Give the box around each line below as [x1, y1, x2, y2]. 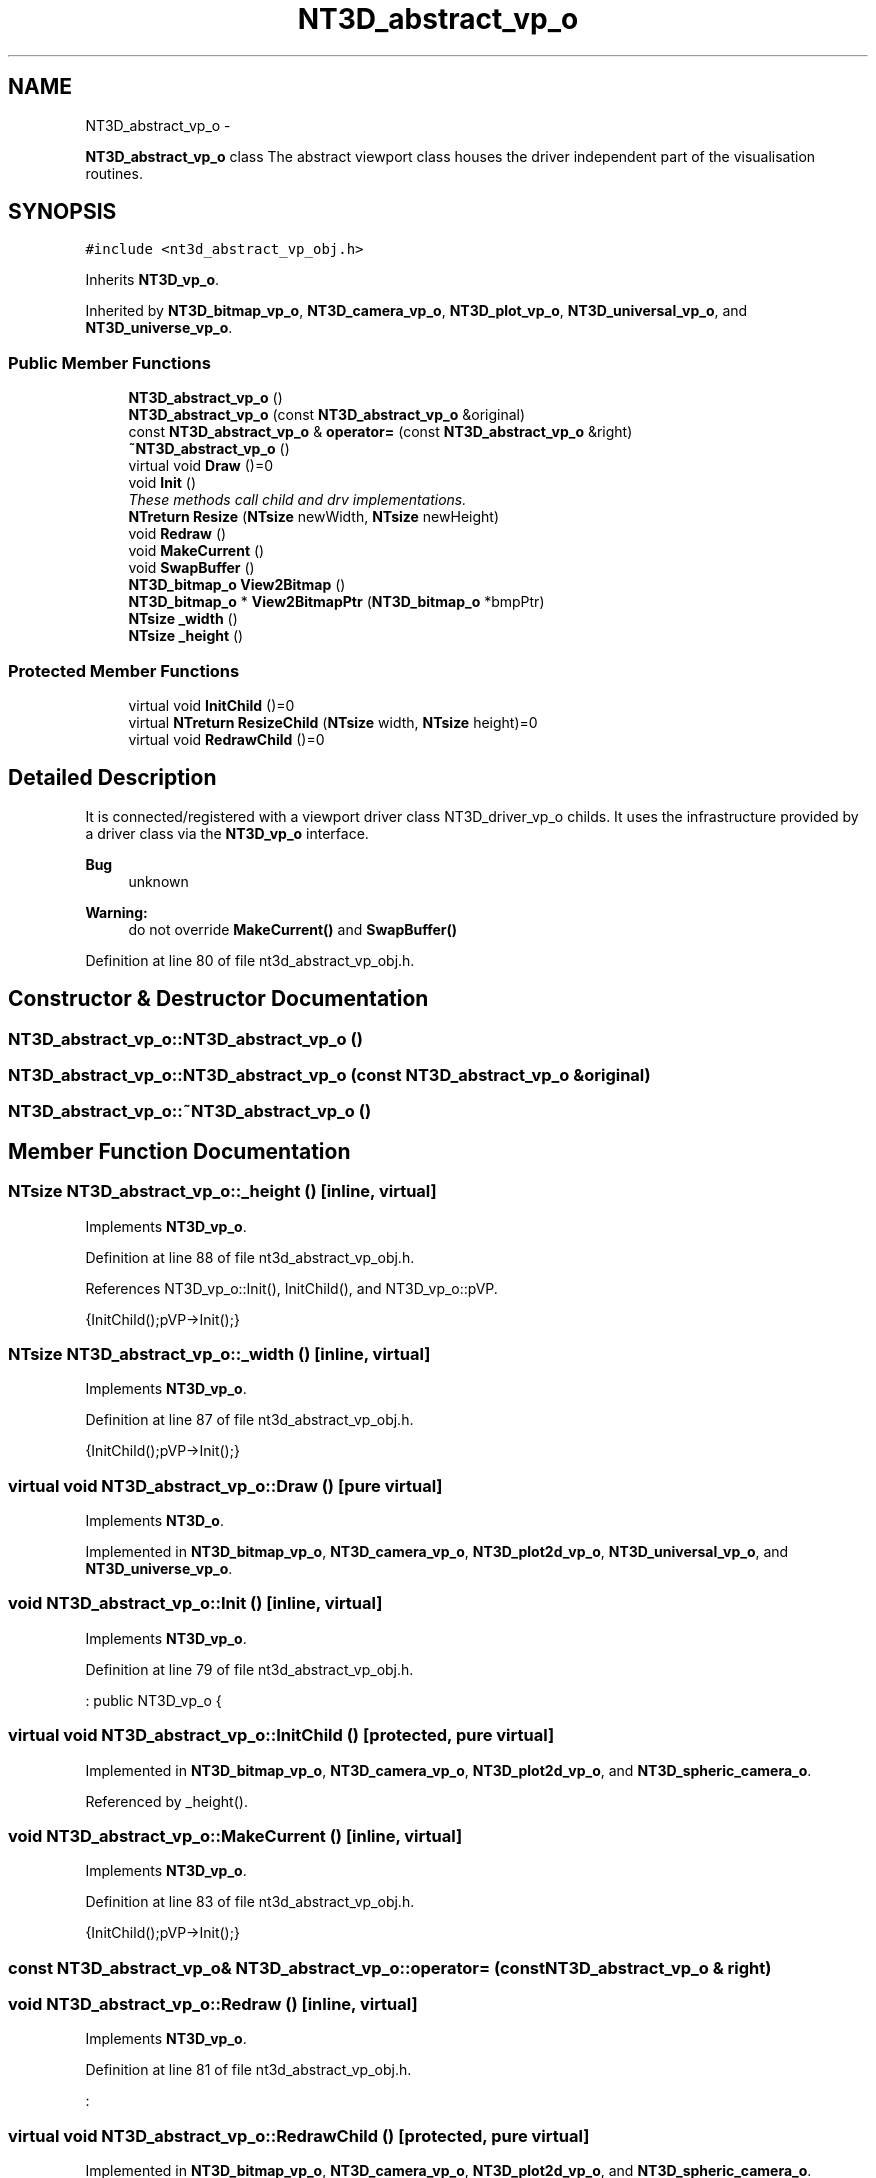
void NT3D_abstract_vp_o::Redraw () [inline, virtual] [8, 1994, 418, 2015]
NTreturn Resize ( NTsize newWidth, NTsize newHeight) [128, 508, 499, 526]
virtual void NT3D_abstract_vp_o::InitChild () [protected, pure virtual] [8, 1725, 555, 1746]
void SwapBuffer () [128, 559, 255, 577]
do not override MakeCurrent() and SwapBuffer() [128, 920, 458, 938]
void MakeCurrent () [128, 542, 265, 560]
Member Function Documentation [8, 1138, 351, 1164]
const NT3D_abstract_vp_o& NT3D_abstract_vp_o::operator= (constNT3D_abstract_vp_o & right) [8, 1957, 772, 1978]
